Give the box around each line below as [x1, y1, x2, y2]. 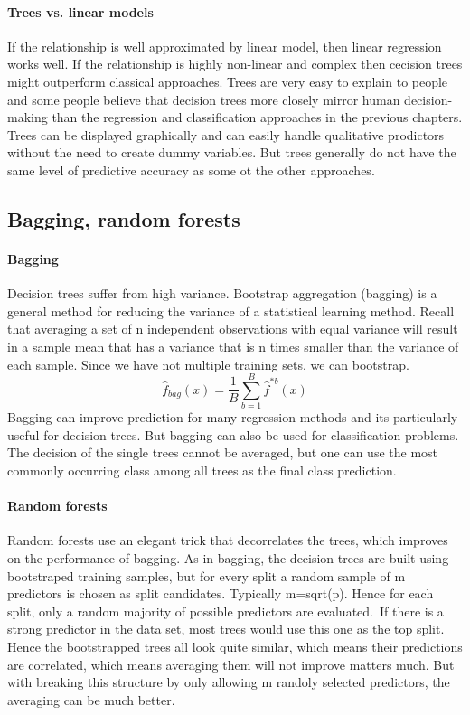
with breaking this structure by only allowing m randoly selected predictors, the [7, 673, 450, 691]
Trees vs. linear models [7, 2, 154, 21]
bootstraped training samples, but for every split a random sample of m [7, 566, 406, 585]
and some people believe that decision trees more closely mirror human [7, 89, 400, 108]
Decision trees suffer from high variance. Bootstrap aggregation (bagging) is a [7, 284, 437, 303]
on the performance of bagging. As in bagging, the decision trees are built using [7, 548, 449, 567]
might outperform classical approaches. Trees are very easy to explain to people [7, 71, 448, 90]
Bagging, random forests [7, 204, 240, 232]
